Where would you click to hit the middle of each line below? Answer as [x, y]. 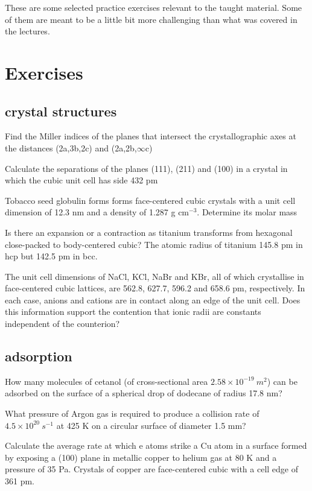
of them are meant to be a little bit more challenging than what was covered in [151, 19]
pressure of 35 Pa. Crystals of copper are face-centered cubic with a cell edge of [152, 469]
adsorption [39, 356]
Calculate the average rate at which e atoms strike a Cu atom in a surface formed [156, 445]
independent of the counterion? [62, 324]
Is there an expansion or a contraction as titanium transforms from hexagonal [149, 232]
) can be [282, 381]
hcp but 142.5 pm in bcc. [51, 256]
